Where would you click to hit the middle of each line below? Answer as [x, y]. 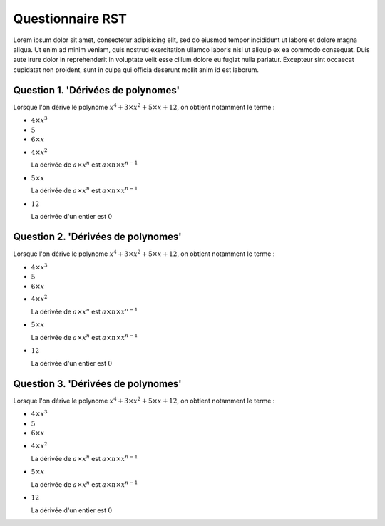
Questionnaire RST [70, 19]
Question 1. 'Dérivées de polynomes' [97, 90]
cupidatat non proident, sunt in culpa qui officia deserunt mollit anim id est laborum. [136, 69]
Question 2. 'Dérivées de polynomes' [97, 237]
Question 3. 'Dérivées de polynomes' [97, 384]
